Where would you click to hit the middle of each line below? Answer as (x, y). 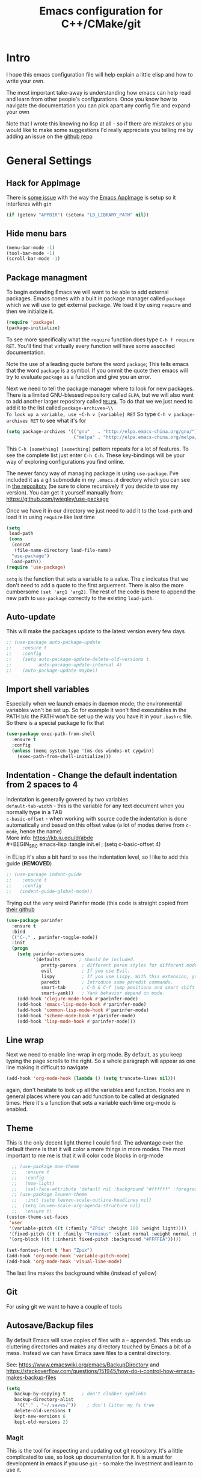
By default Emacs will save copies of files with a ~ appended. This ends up (99, 1340)
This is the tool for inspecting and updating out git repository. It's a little (95, 1450)
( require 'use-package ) (36, 567)
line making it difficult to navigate (47, 1067)
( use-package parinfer (35, 920)
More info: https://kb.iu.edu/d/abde (50, 838)
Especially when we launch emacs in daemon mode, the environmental (94, 704)
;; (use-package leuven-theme (49, 1195)
